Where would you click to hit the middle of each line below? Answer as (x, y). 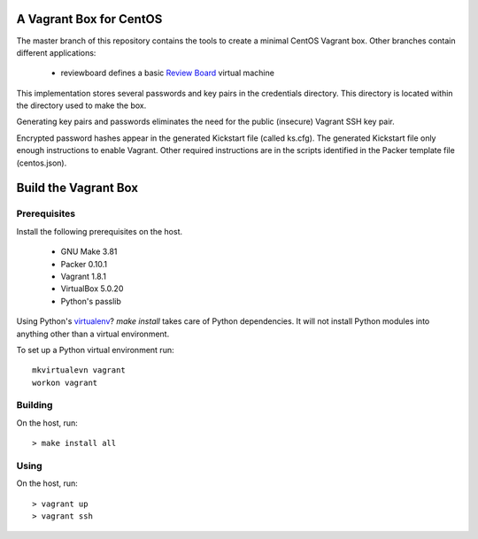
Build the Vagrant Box (77, 188)
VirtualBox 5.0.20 (92, 289)
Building (35, 405)
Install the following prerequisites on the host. (100, 231)
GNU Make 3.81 (89, 251)
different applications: (56, 52)
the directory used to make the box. (81, 105)
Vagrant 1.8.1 (83, 276)
